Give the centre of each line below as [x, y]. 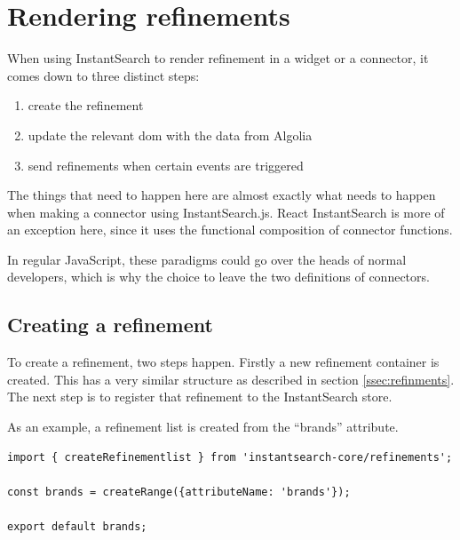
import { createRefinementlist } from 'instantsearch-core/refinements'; [230, 457]
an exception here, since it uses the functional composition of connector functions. [230, 230]
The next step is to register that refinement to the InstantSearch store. [200, 397]
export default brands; [77, 527]
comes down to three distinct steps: [103, 75]
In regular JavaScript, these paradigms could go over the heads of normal [207, 259]
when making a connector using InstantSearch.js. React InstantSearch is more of [226, 212]
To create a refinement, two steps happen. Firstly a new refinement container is [223, 362]
